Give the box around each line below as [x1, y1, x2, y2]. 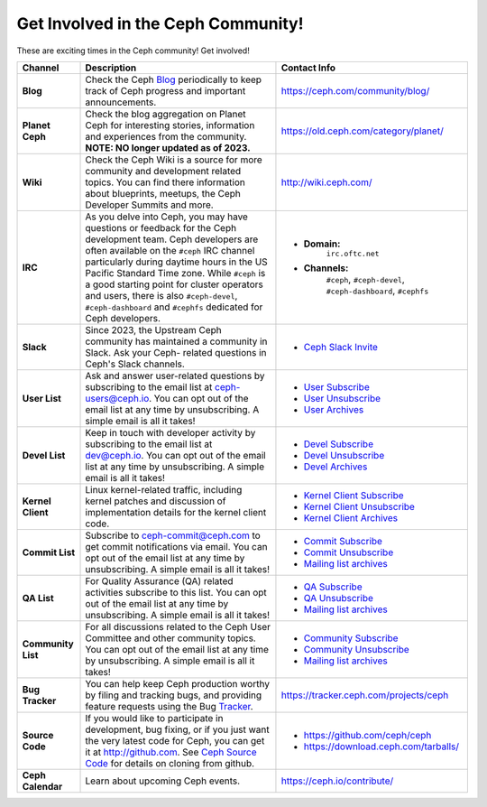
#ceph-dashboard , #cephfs [326, 284, 429, 297]
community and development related [85, 164, 242, 177]
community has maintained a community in [85, 335, 268, 348]
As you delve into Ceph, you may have [85, 210, 248, 223]
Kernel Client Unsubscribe [303, 500, 415, 513]
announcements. [85, 96, 157, 108]
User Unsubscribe [303, 392, 381, 404]
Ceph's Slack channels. [85, 357, 185, 370]
